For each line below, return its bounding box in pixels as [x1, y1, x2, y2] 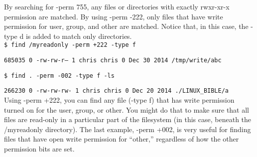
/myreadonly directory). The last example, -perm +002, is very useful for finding [4, 124, 251, 134]
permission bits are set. [4, 143, 75, 154]
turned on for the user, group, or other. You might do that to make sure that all [4, 104, 250, 115]
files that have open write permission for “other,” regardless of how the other [4, 134, 239, 144]
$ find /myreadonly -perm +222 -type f [4, 41, 136, 49]
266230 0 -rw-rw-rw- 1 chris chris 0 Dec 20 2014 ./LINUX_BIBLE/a [4, 87, 229, 95]
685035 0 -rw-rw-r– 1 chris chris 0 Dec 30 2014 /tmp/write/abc [4, 57, 222, 64]
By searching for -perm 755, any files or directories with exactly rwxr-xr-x [4, 1, 230, 11]
